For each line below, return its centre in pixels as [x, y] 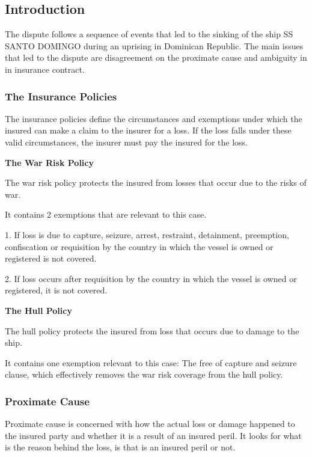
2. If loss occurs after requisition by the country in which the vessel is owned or [151, 278]
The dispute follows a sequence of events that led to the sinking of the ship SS [149, 34]
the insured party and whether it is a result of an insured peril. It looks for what [153, 435]
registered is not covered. [51, 258]
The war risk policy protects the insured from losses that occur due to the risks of [156, 182]
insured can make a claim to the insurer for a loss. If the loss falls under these [148, 130]
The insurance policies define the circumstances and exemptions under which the [154, 118]
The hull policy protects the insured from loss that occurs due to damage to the [152, 330]
